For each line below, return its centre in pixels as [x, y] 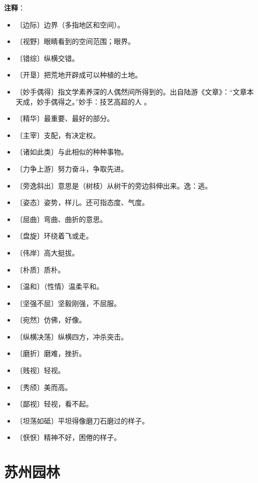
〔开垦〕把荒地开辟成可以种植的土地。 [79, 75]
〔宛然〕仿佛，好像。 [51, 320]
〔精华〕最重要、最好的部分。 [65, 118]
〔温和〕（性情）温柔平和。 [59, 286]
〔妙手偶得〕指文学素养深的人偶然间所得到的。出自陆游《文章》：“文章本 [135, 91]
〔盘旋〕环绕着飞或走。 [54, 236]
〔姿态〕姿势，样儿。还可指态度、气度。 [82, 202]
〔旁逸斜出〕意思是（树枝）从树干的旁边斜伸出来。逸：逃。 [114, 185]
